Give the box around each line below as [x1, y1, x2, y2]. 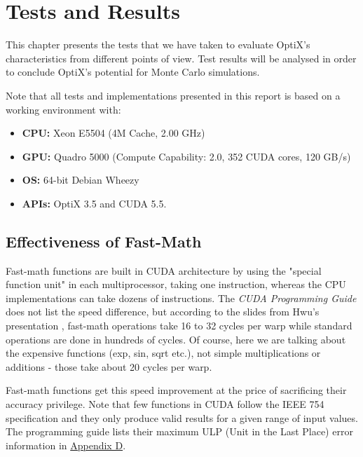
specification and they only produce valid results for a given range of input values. [6, 410, 358, 425]
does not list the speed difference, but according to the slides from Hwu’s [6, 304, 320, 319]
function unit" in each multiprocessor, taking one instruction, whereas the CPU [6, 277, 346, 292]
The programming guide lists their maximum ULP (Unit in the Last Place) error [6, 424, 353, 439]
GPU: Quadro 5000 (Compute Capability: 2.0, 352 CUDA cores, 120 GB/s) [22, 149, 351, 163]
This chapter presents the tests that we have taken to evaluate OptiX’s [6, 37, 310, 52]
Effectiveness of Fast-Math [6, 230, 202, 252]
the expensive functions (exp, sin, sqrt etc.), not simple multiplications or [6, 346, 321, 360]
